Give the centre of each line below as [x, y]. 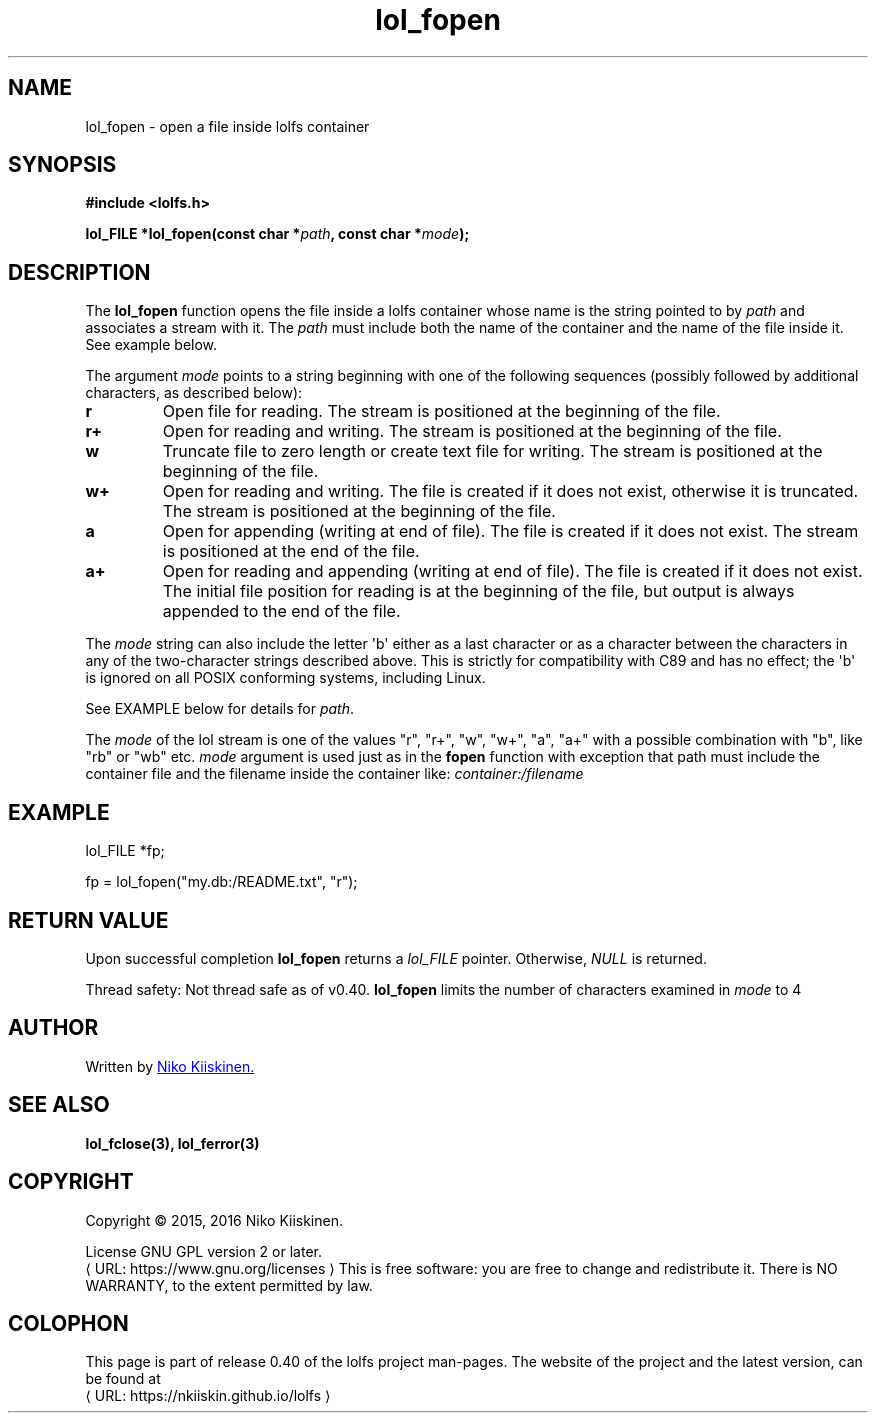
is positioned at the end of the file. [291, 551]
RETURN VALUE [88, 920]
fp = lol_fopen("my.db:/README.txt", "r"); [221, 882]
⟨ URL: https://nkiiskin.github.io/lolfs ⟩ [208, 1396]
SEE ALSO [59, 1105]
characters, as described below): [194, 393]
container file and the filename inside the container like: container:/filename [334, 774]
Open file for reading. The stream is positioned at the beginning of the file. [441, 411]
